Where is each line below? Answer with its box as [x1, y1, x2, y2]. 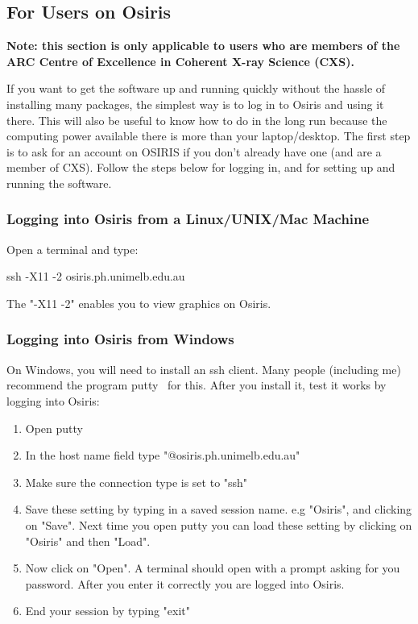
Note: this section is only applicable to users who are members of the [6, 37, 400, 54]
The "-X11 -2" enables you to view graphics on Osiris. [6, 294, 271, 311]
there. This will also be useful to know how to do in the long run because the [6, 111, 387, 128]
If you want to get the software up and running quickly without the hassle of [6, 80, 386, 97]
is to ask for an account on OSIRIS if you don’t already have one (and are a [6, 143, 382, 160]
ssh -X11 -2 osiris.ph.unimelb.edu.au [6, 268, 185, 285]
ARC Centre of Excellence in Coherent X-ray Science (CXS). [6, 52, 354, 69]
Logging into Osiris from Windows [6, 329, 234, 349]
